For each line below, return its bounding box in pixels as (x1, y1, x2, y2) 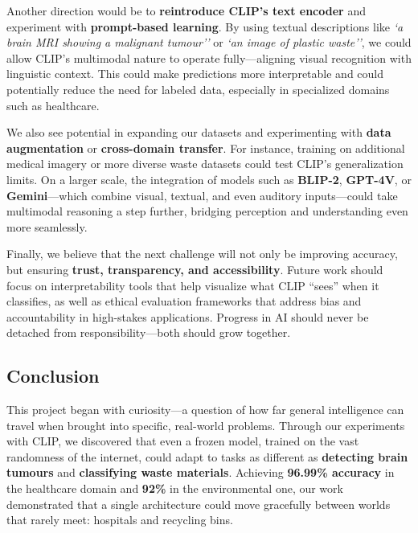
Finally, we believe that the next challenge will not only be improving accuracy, (6, 245, 398, 262)
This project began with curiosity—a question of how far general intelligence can (6, 401, 404, 418)
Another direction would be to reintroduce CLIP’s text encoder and (6, 2, 366, 18)
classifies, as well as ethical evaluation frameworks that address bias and (6, 293, 362, 310)
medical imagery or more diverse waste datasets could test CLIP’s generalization (6, 155, 404, 172)
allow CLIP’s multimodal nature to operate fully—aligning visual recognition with (6, 49, 412, 66)
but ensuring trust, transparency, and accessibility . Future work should (6, 260, 383, 277)
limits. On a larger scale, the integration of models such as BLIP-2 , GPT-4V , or (6, 170, 412, 187)
